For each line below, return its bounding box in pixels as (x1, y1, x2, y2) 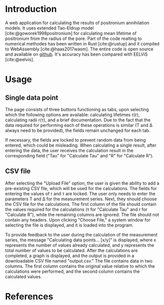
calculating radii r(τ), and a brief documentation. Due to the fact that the (5, 117, 151, 123)
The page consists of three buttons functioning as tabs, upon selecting (5, 106, 149, 112)
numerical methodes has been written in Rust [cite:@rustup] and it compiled (5, 40, 160, 46)
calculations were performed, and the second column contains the (5, 268, 140, 274)
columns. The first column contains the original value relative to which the (5, 263, 155, 269)
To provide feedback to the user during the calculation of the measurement (5, 231, 158, 237)
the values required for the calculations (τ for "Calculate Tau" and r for (5, 206, 148, 212)
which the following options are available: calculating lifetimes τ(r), (5, 112, 140, 117)
